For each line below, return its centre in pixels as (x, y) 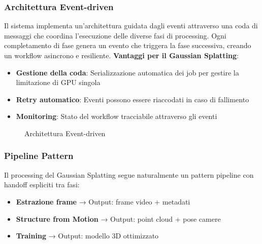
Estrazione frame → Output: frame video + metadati (103, 201)
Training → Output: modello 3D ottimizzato (87, 236)
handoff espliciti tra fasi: (42, 185)
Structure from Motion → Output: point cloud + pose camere (118, 218)
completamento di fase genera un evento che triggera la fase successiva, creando (128, 45)
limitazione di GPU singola (58, 82)
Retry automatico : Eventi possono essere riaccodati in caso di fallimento (133, 99)
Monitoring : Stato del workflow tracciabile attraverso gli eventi (117, 116)
